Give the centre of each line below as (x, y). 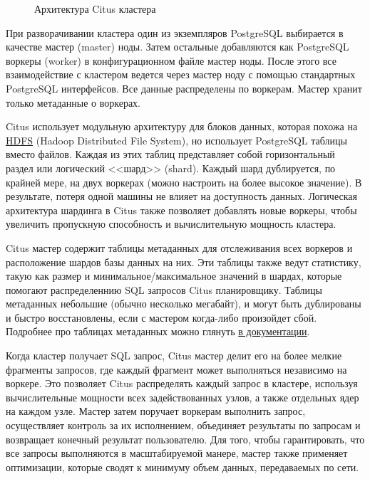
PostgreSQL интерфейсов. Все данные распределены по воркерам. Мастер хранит (184, 88)
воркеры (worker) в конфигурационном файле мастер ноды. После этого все (171, 60)
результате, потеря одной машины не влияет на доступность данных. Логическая (181, 196)
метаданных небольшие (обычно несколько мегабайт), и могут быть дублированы (184, 304)
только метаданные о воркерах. (73, 102)
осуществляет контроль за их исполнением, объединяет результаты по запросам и (183, 425)
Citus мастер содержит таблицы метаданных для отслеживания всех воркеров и (179, 247)
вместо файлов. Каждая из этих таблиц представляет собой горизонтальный (170, 154)
